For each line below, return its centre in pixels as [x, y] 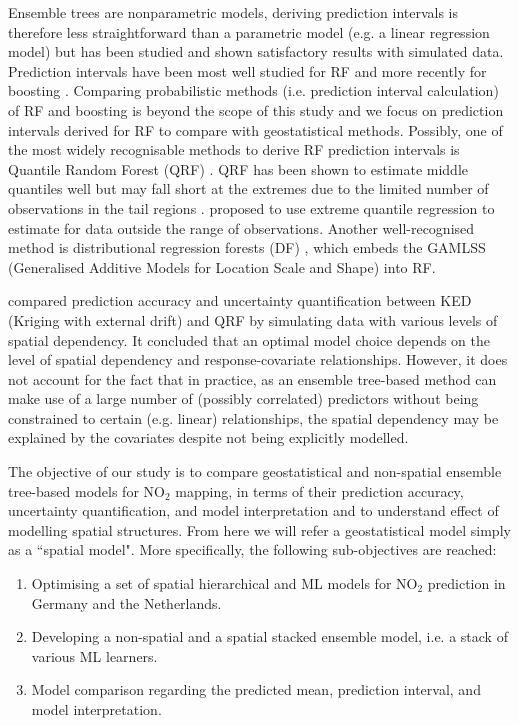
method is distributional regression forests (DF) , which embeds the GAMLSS [247, 247]
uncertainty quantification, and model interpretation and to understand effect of [253, 510]
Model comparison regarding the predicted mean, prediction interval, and [256, 689]
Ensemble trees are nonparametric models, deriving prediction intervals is [233, 12]
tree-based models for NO [86, 490]
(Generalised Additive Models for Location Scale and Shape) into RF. [222, 266]
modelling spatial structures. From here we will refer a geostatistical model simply [259, 529]
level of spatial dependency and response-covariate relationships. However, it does [258, 359]
